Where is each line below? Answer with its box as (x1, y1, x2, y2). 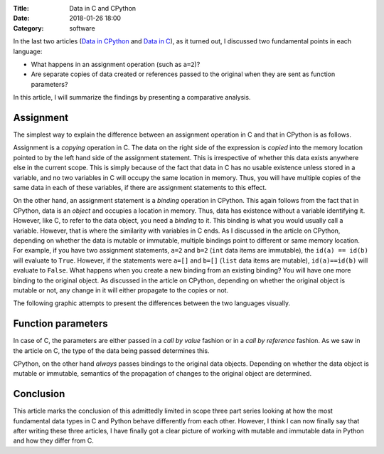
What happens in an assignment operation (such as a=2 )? (31, 60, 201, 68)
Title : (13, 4, 30, 12)
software (69, 23, 95, 32)
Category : (13, 23, 44, 32)
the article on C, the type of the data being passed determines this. (13, 346, 210, 355)
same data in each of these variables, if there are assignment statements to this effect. (13, 183, 267, 191)
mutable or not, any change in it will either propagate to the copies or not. (13, 285, 229, 295)
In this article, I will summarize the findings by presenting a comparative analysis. (13, 93, 251, 102)
